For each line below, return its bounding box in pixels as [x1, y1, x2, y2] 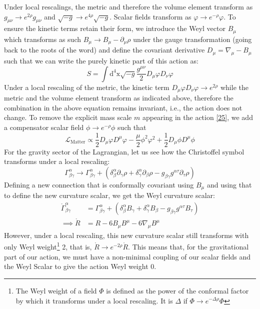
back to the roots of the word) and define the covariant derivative [4, 44, 205, 55]
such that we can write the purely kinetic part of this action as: [4, 55, 198, 66]
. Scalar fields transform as [109, 11, 191, 21]
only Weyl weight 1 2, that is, [4, 240, 92, 252]
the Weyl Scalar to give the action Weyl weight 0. [4, 261, 156, 271]
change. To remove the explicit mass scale [4, 112, 132, 122]
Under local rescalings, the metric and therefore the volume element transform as [4, 1, 253, 11]
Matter [70, 139, 85, 145]
